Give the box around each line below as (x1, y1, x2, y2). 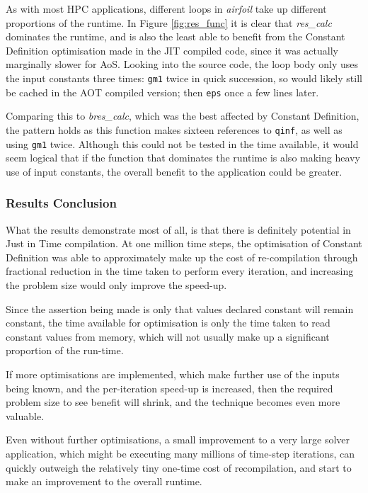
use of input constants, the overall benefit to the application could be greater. (6, 164, 343, 178)
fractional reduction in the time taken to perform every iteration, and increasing (6, 263, 354, 278)
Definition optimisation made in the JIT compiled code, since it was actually (6, 42, 338, 57)
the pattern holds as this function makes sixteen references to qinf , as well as (6, 122, 343, 137)
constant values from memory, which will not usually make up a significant (6, 329, 330, 344)
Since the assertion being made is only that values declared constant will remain (6, 301, 354, 316)
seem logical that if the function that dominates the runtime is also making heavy (6, 150, 360, 165)
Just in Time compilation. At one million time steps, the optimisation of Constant (6, 236, 362, 251)
